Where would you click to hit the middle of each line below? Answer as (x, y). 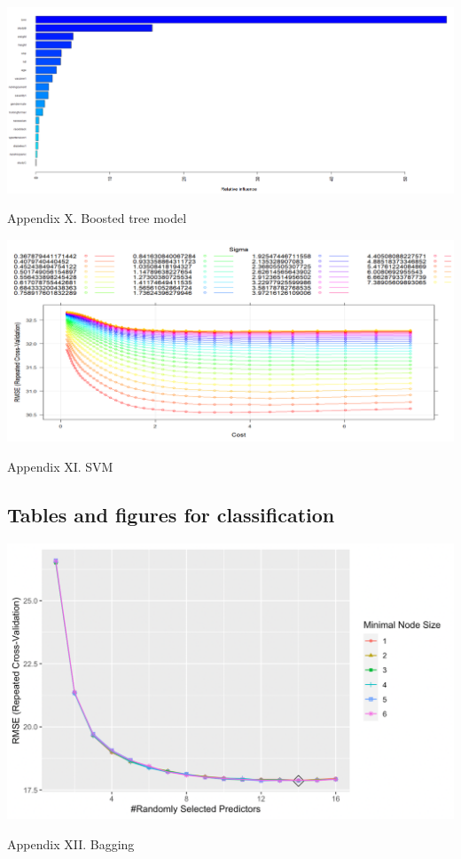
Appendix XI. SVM (60, 467)
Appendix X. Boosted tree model (97, 218)
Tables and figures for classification (171, 515)
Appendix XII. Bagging (71, 844)
